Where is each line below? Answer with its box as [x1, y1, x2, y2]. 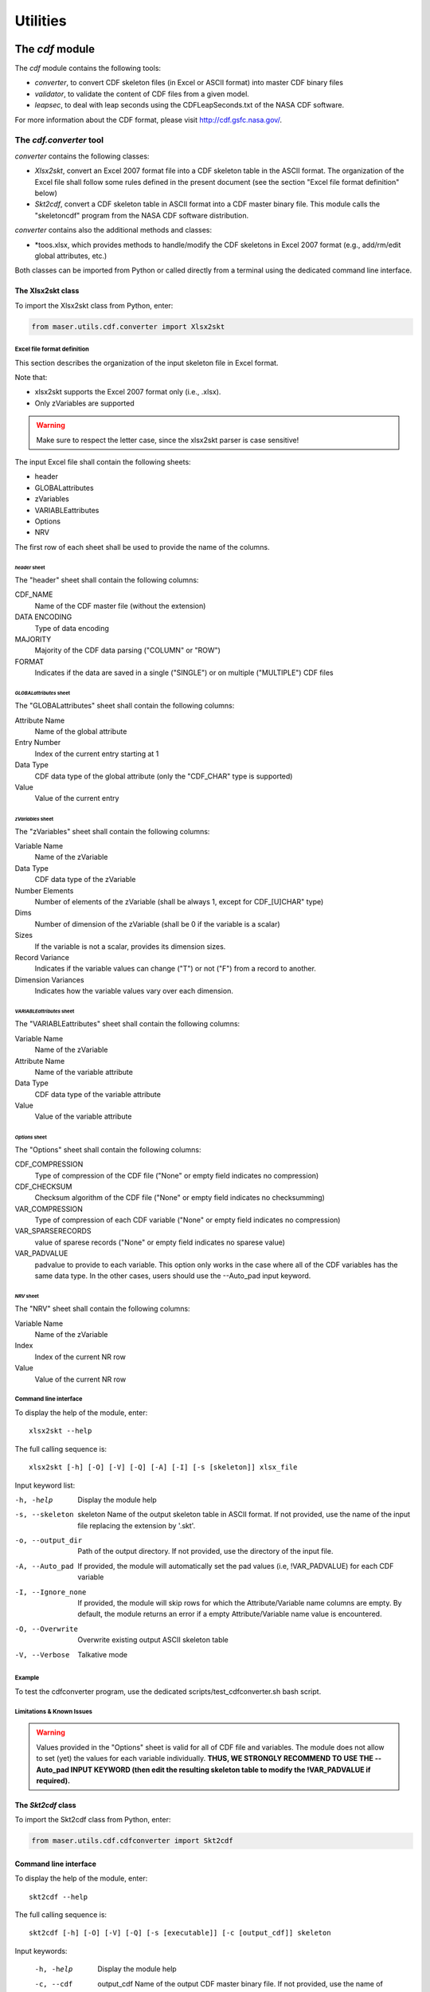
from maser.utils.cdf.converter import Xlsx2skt [31, 322, 225, 331]
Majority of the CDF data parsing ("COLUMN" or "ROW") [34, 645, 221, 655]
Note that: [14, 373, 48, 382]
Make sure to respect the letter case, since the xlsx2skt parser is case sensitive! [36, 435, 299, 445]
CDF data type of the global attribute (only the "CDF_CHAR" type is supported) [34, 771, 293, 781]
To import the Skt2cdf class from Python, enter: [14, 1815, 171, 1825]
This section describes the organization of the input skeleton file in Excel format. [14, 358, 279, 367]
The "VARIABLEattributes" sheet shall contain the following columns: [14, 1019, 240, 1029]
